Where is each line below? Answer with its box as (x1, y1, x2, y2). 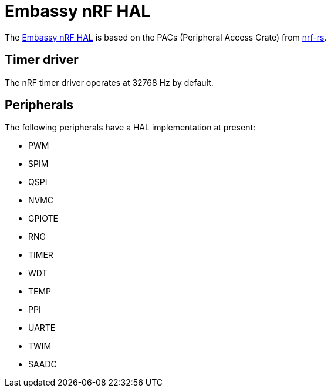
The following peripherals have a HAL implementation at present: (5, 122, 256, 133)
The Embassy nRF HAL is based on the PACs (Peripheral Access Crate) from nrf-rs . (5, 32, 327, 42)
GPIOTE (28, 213, 58, 224)
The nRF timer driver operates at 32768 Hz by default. (5, 77, 214, 88)
